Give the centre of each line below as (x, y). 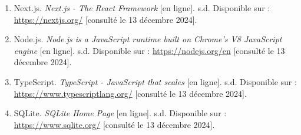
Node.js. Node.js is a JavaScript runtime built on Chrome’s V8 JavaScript (148, 39)
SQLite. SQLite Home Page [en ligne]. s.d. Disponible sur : (120, 113)
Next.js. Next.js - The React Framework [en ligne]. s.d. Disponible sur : (142, 8)
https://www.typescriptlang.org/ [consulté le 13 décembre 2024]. (130, 93)
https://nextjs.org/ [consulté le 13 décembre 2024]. (105, 19)
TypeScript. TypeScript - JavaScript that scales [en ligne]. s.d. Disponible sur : (155, 81)
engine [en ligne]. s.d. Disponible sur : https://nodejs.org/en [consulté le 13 (149, 50)
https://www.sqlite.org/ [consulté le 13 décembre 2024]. (114, 124)
